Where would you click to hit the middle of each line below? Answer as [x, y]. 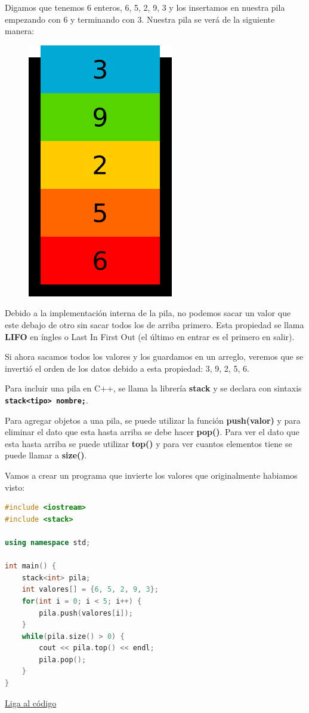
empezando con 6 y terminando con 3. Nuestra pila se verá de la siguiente [140, 19]
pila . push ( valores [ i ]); [86, 613]
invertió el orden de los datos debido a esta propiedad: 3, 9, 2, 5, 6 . [127, 368]
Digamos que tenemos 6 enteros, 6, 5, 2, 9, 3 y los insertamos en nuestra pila [145, 7]
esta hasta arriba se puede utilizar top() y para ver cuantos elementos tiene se [149, 443]
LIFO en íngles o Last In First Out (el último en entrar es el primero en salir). [150, 336]
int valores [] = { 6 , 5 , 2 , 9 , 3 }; [90, 590]
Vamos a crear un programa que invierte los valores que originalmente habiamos [151, 475]
